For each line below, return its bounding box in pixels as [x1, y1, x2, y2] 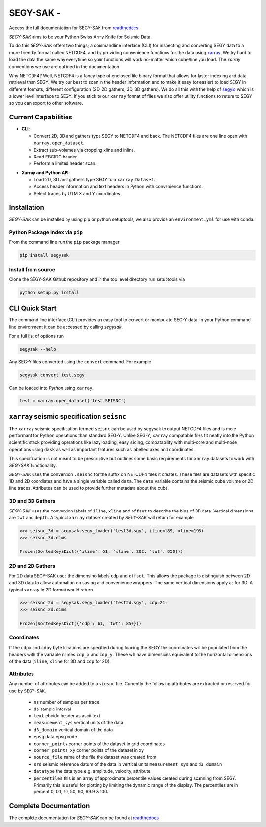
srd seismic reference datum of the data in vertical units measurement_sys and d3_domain [33, 761, 222, 767]
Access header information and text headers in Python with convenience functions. [33, 183, 203, 190]
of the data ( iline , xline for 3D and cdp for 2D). [9, 658, 111, 664]
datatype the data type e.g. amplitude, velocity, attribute [33, 768, 151, 774]
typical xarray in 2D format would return [9, 587, 93, 592]
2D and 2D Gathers [9, 562, 56, 569]
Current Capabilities [9, 113, 72, 121]
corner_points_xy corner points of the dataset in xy [33, 747, 144, 753]
